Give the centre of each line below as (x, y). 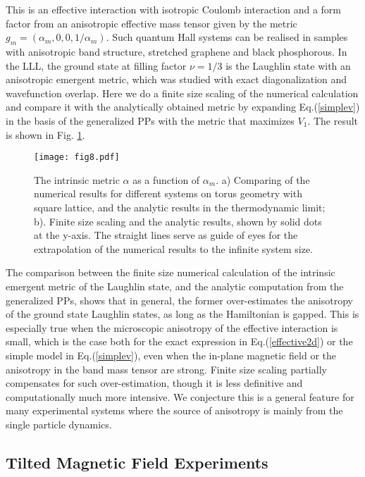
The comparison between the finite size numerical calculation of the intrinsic (171, 272)
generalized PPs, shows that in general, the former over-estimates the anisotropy (179, 300)
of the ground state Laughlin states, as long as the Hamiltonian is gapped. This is (182, 314)
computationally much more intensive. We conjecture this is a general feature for (180, 396)
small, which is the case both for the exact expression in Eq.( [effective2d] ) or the (179, 341)
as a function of (166, 179)
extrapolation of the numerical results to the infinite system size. (173, 248)
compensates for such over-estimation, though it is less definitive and (154, 383)
